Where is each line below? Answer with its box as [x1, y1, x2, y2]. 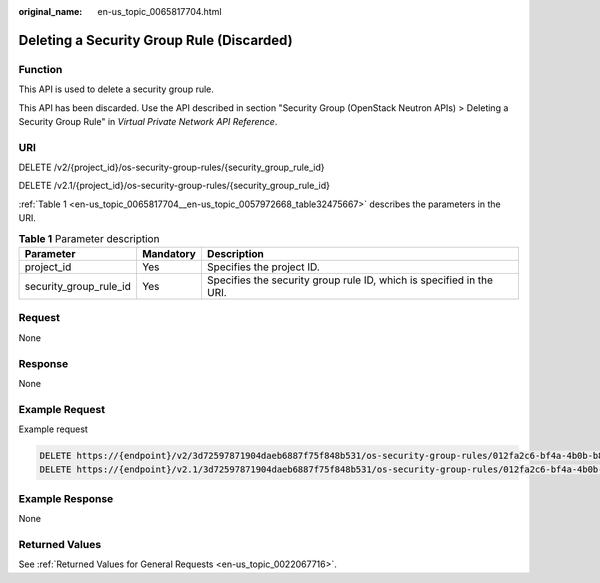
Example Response [18, 491, 114, 505]
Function [18, 62, 63, 76]
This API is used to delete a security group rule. [18, 83, 215, 95]
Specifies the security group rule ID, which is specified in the [206, 273, 494, 287]
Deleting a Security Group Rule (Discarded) [18, 31, 294, 49]
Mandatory [141, 247, 197, 261]
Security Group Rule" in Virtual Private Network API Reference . [18, 115, 278, 127]
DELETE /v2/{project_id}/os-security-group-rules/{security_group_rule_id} [18, 161, 325, 174]
